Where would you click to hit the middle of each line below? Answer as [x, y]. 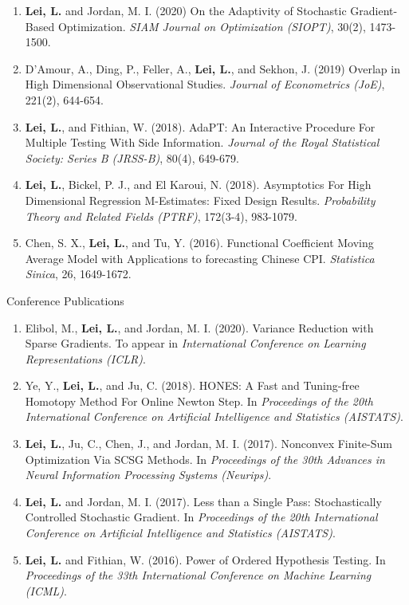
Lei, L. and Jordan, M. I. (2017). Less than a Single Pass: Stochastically [203, 501]
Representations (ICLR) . [85, 358]
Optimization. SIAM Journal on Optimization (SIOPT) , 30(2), [212, 26]
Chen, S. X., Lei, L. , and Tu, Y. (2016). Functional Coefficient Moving [199, 243]
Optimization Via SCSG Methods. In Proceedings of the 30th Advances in [205, 459]
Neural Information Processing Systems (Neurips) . [148, 475]
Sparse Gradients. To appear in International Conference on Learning [195, 343]
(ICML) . [46, 590]
